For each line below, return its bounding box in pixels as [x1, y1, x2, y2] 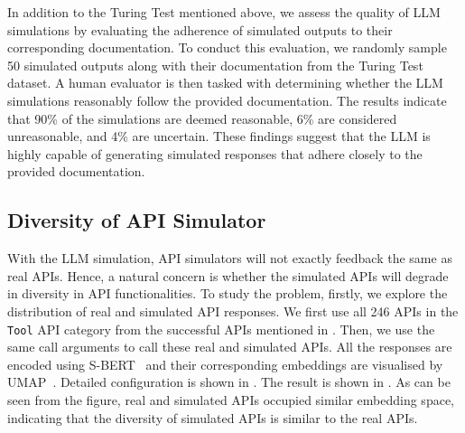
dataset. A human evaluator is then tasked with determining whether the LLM [7, 73, 443, 92]
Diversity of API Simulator [7, 206, 266, 234]
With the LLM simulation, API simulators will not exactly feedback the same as [7, 249, 452, 268]
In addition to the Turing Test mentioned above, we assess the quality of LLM [7, 3, 441, 21]
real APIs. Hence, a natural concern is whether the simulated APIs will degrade [7, 266, 449, 285]
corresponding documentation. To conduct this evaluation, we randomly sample [7, 38, 447, 57]
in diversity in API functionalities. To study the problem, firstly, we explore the [7, 284, 448, 303]
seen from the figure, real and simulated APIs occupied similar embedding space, [7, 390, 454, 409]
